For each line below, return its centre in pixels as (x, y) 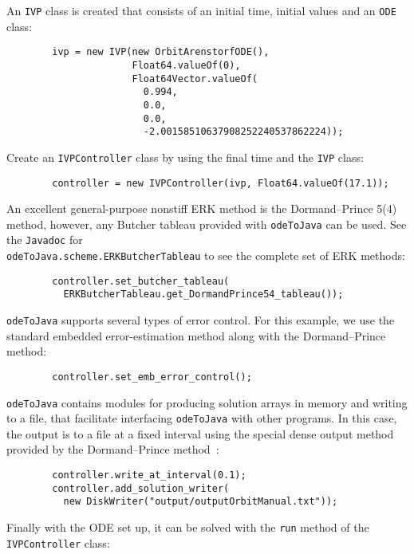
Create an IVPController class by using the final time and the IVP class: (185, 157)
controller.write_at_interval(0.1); (149, 475)
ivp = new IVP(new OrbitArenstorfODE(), (161, 52)
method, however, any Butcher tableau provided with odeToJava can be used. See (207, 224)
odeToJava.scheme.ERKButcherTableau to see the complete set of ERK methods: (206, 255)
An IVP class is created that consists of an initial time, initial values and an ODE (201, 10)
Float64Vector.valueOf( (195, 79)
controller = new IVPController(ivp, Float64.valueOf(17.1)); (221, 183)
